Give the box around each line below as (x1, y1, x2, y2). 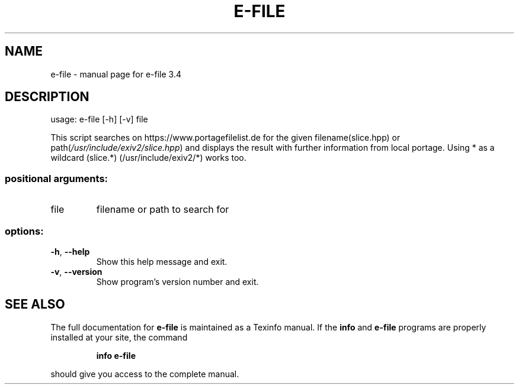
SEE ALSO (5, 297, 65, 312)
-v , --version (50, 266, 102, 277)
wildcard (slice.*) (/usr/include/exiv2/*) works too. (50, 153, 246, 163)
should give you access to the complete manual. (50, 368, 239, 379)
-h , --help (50, 246, 90, 257)
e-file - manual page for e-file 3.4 (50, 69, 181, 79)
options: (5, 225, 44, 237)
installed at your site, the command (50, 332, 188, 342)
